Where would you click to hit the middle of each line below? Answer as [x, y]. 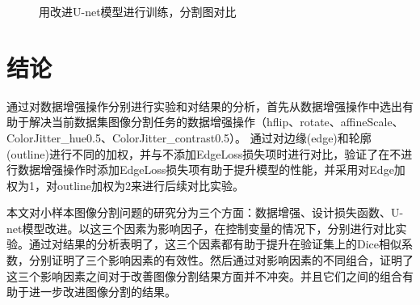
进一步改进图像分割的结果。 [102, 292]
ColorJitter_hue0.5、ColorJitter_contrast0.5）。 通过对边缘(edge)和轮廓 [189, 137]
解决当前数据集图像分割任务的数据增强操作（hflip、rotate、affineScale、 [216, 122]
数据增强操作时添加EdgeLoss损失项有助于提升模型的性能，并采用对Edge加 [211, 169]
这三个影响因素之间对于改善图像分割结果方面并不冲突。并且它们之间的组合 [204, 275]
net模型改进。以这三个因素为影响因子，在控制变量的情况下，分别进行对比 [201, 228]
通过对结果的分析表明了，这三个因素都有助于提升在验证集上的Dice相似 [215, 244]
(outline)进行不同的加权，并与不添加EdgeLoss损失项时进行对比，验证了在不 [204, 153]
